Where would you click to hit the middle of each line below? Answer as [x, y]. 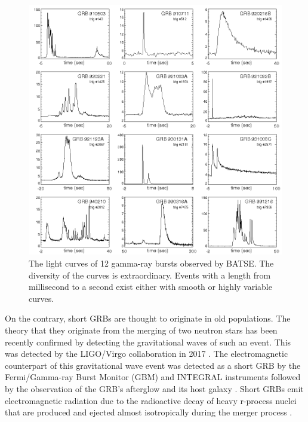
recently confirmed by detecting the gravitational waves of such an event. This [148, 342]
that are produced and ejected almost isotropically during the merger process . [149, 412]
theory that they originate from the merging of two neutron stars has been [141, 330]
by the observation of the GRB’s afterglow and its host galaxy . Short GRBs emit [154, 389]
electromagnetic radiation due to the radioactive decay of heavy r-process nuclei [151, 400]
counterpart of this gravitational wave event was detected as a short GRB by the [153, 365]
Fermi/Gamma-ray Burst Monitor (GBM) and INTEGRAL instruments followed [153, 377]
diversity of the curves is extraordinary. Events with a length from [150, 275]
